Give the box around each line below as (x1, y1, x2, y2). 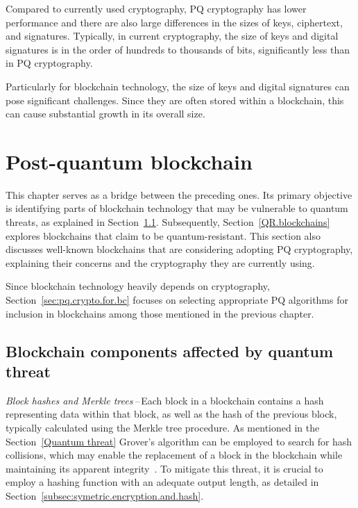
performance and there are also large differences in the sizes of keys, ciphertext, (6, 15, 343, 29)
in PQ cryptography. (6, 56, 93, 70)
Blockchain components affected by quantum (6, 340, 334, 361)
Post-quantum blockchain (6, 147, 253, 175)
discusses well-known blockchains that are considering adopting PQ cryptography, (6, 242, 353, 256)
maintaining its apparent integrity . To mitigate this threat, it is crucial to (6, 461, 323, 475)
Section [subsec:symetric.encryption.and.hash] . (6, 488, 204, 502)
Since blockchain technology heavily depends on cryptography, (6, 279, 270, 293)
